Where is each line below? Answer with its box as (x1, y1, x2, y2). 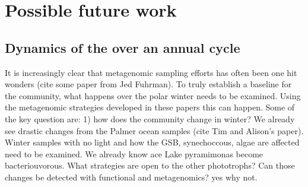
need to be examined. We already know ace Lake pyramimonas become (5, 147, 263, 160)
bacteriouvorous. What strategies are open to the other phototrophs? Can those (5, 159, 295, 172)
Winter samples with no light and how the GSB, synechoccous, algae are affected (5, 136, 300, 148)
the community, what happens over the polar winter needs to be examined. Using (5, 89, 301, 102)
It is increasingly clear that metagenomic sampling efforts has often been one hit (5, 66, 297, 78)
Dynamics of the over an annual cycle (5, 38, 240, 56)
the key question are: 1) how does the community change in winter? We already (5, 112, 295, 125)
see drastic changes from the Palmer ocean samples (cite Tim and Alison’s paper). (5, 124, 304, 137)
